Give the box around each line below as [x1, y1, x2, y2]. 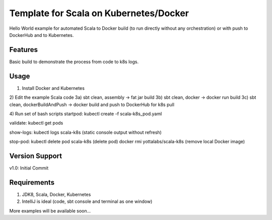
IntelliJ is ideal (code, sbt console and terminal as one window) [22, 198, 153, 204]
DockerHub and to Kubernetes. [9, 32, 74, 38]
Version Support [9, 151, 62, 160]
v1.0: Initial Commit [9, 165, 49, 171]
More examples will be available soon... [9, 207, 91, 214]
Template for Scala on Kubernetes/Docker [9, 8, 189, 19]
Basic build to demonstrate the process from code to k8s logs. [9, 59, 139, 65]
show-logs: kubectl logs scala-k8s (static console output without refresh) [9, 129, 162, 135]
